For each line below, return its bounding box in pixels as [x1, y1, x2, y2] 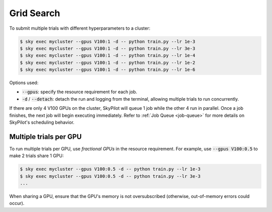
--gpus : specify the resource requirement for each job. [22, 89, 138, 95]
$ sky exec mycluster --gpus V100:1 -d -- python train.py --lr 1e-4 [20, 53, 195, 58]
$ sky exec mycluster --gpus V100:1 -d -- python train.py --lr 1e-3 [20, 38, 195, 44]
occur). [9, 200, 25, 206]
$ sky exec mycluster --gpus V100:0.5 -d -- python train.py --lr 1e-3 [20, 166, 201, 172]
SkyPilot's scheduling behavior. [9, 119, 75, 125]
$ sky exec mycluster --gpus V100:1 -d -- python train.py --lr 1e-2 [20, 59, 195, 65]
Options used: [9, 80, 39, 86]
